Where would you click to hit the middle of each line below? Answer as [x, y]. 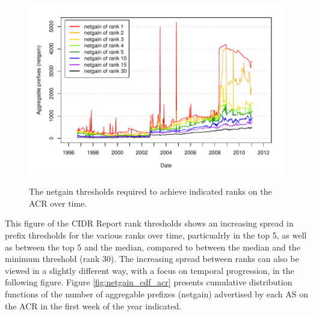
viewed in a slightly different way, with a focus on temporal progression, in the [150, 270]
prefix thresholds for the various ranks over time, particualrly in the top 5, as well [156, 235]
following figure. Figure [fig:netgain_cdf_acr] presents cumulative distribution [149, 282]
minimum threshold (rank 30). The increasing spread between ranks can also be [152, 259]
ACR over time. [58, 203]
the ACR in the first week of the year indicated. [93, 305]
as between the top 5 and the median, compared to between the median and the [153, 247]
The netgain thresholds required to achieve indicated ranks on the [150, 191]
